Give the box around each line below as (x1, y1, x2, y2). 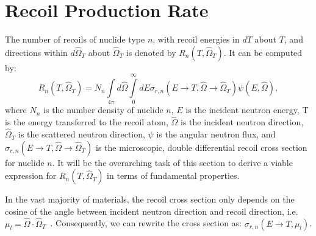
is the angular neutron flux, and (156, 128, 276, 141)
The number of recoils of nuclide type (5, 33, 145, 46)
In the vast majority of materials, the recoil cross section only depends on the (5, 193, 295, 206)
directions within (5, 46, 68, 58)
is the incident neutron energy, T (185, 103, 309, 116)
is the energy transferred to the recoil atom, (5, 116, 168, 128)
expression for (5, 169, 57, 182)
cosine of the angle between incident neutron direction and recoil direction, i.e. (5, 204, 298, 217)
